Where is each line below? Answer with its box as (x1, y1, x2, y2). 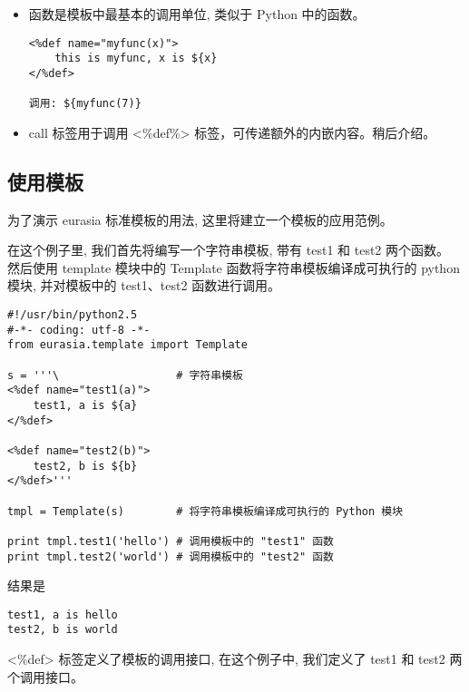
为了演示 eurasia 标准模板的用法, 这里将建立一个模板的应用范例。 (7, 210, 393, 229)
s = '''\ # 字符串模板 (7, 368, 243, 382)
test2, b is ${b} (33, 459, 138, 473)
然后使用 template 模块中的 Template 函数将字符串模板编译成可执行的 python (7, 258, 460, 277)
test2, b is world (7, 623, 118, 637)
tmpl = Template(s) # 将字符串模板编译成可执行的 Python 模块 (7, 504, 404, 518)
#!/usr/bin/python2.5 (7, 308, 138, 322)
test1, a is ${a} (33, 398, 138, 412)
